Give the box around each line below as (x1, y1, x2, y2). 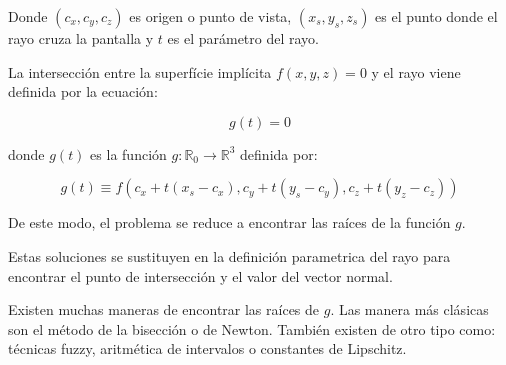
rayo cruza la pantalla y (8, 28, 154, 48)
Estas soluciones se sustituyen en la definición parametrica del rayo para (8, 245, 451, 266)
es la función (90, 143, 167, 164)
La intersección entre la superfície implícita (8, 61, 272, 82)
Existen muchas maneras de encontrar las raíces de (8, 299, 320, 320)
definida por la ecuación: (8, 81, 158, 102)
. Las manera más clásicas (330, 299, 489, 320)
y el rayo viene (371, 61, 461, 82)
